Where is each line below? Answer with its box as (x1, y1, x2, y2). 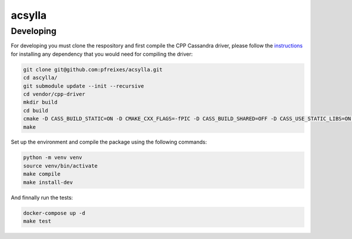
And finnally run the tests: (11, 194, 73, 201)
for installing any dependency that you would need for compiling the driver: (11, 50, 193, 57)
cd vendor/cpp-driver (23, 91, 86, 97)
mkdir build (23, 99, 58, 105)
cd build (23, 107, 49, 114)
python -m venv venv (23, 154, 82, 161)
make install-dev (23, 179, 73, 186)
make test (23, 218, 52, 224)
